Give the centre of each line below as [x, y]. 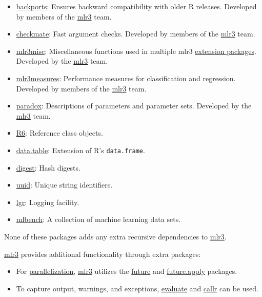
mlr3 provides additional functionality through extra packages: [103, 254]
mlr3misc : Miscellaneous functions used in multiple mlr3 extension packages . [136, 51]
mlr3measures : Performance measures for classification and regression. [126, 78]
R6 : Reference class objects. [59, 133]
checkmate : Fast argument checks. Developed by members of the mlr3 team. [136, 34]
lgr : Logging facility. [48, 202]
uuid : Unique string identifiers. [64, 185]
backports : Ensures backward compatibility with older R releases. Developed [136, 6]
